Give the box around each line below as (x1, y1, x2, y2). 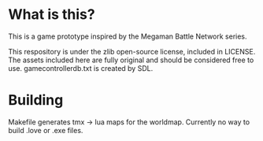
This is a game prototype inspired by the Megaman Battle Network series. (8, 32, 247, 41)
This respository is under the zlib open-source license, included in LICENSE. (8, 46, 256, 56)
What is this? (8, 6, 96, 24)
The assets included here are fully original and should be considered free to (8, 55, 254, 65)
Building (8, 91, 64, 109)
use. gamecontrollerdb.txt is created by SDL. (8, 63, 154, 72)
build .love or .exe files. (8, 125, 83, 135)
